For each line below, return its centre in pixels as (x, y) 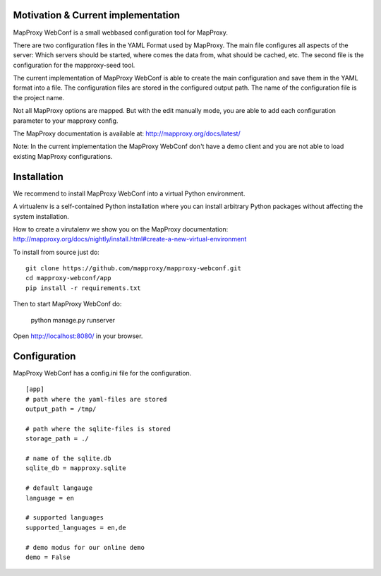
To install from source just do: (56, 252)
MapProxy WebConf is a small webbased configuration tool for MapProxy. (121, 32)
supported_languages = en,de (76, 527)
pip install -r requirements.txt (83, 288)
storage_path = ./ (58, 439)
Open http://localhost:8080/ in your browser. (78, 336)
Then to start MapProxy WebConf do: (67, 304)
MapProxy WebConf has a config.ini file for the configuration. (102, 373)
